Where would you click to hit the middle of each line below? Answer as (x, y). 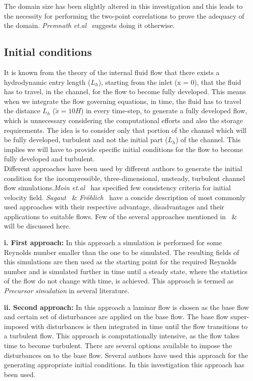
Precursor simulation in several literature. (67, 291)
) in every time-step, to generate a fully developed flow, (164, 111)
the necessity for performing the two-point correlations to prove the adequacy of (124, 15)
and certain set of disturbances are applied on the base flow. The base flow (116, 317)
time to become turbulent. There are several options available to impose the (118, 345)
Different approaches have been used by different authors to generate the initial (123, 168)
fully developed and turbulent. (50, 159)
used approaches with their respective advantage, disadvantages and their (114, 207)
